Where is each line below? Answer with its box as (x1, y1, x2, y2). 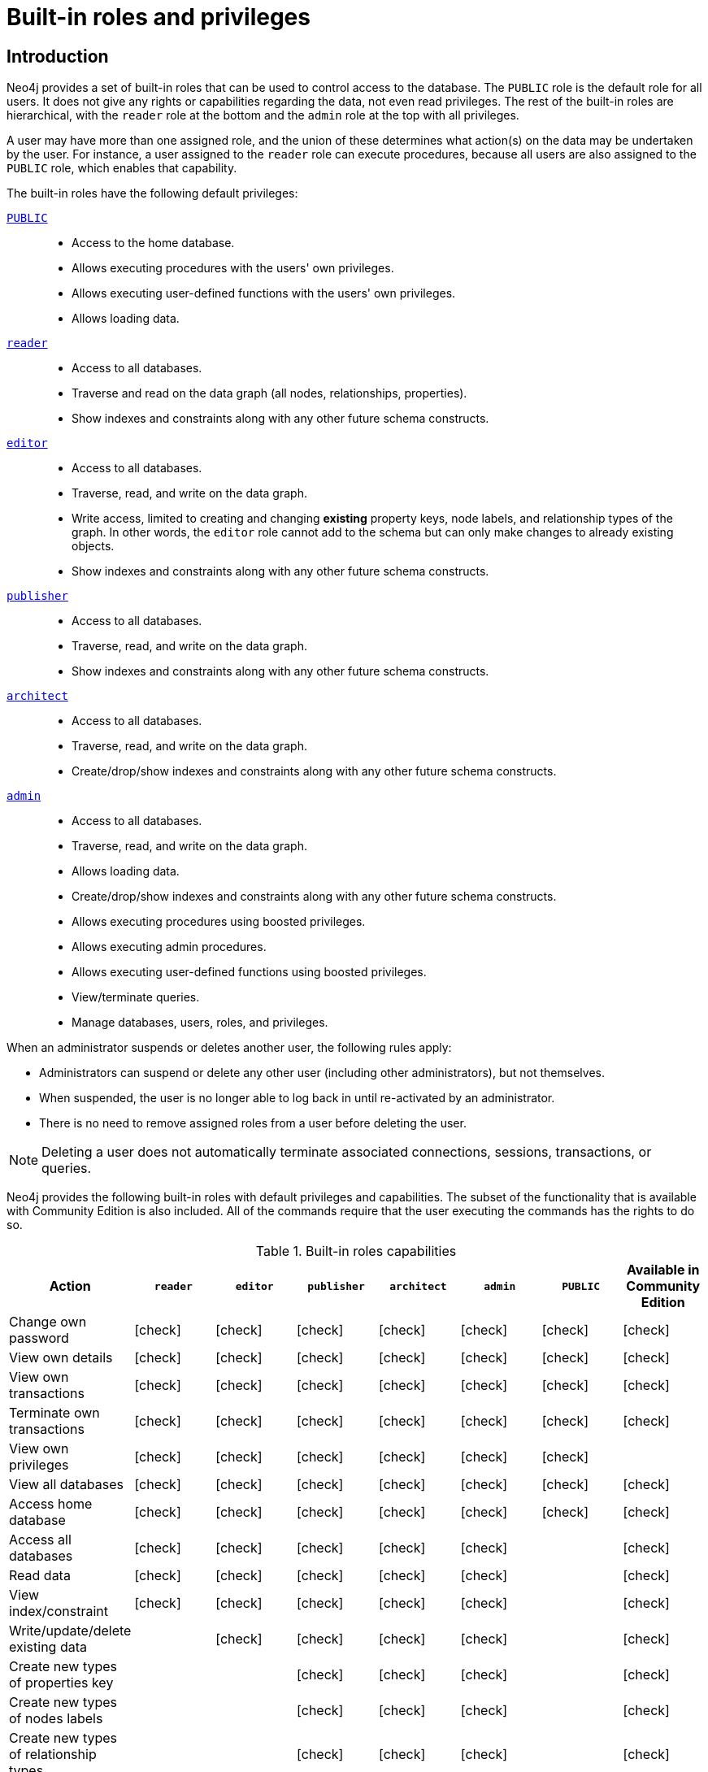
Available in (626, 1262, 700, 1279)
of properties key (9, 1674, 114, 1692)
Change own (9, 1314, 87, 1331)
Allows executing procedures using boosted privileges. (72, 914, 366, 929)
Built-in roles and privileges (7, 3, 311, 31)
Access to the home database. (72, 236, 235, 250)
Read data (9, 1567, 71, 1584)
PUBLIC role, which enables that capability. (7, 161, 237, 176)
